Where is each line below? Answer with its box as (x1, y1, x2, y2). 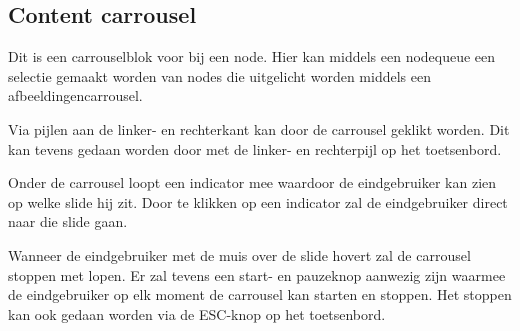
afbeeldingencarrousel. (8, 85, 143, 106)
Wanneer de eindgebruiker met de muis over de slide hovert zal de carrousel (8, 244, 471, 265)
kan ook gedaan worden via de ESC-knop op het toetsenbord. (8, 303, 386, 324)
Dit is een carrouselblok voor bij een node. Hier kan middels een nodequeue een (8, 46, 496, 67)
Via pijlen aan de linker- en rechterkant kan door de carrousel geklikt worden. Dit (8, 118, 510, 139)
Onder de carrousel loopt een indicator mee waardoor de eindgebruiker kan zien (8, 172, 497, 193)
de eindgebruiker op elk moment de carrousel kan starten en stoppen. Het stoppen (8, 284, 512, 305)
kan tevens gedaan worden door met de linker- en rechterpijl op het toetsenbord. (8, 138, 502, 159)
